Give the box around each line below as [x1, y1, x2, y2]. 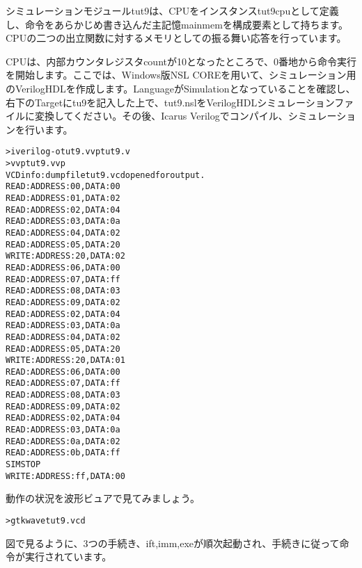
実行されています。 [24, 549, 112, 564]
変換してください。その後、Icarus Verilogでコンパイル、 [34, 108, 288, 123]
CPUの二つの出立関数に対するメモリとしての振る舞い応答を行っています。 [6, 31, 347, 45]
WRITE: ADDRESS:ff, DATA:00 [6, 471, 125, 481]
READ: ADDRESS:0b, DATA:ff [6, 448, 120, 458]
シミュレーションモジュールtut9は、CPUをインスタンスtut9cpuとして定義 [6, 3, 339, 17]
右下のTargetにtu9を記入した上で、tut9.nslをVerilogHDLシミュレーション [6, 95, 335, 109]
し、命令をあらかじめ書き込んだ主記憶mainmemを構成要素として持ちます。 [6, 17, 349, 31]
